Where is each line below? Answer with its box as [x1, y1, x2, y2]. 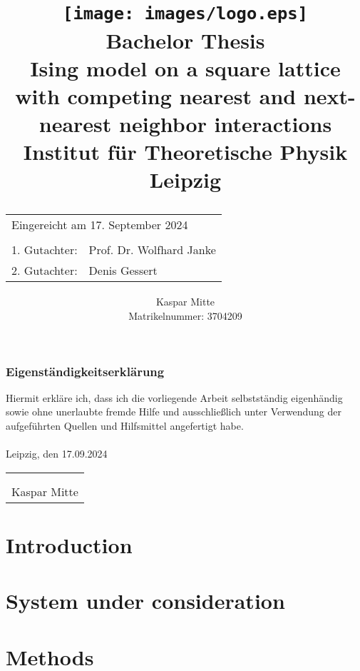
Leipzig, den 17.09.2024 [6, 446, 108, 461]
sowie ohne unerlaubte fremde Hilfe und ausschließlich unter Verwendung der [6, 404, 342, 419]
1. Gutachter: [11, 241, 78, 258]
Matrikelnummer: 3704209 [128, 308, 242, 323]
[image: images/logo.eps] [63, 4, 308, 24]
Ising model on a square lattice [30, 53, 341, 82]
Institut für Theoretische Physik [23, 137, 348, 166]
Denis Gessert [88, 261, 158, 278]
